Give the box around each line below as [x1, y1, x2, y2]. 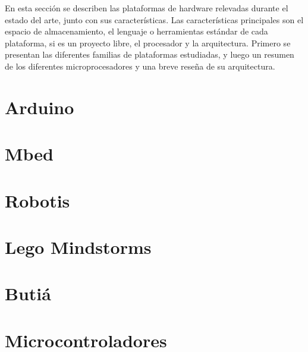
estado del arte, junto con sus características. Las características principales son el [5, 13, 304, 26]
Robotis [5, 188, 70, 212]
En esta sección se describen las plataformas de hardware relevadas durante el [5, 2, 288, 14]
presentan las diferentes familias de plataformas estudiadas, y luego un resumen [5, 48, 294, 61]
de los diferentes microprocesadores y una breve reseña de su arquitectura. [5, 59, 275, 72]
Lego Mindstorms [5, 234, 152, 259]
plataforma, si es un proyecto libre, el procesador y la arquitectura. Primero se [5, 36, 291, 49]
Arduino [5, 95, 74, 119]
